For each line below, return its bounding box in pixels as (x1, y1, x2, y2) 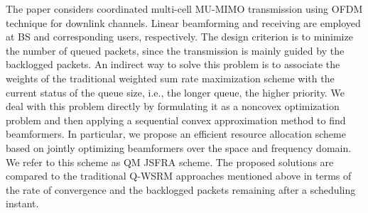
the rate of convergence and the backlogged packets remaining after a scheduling (6, 182, 356, 197)
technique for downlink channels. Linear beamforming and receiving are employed (6, 15, 361, 30)
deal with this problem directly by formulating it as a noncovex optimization (6, 99, 340, 114)
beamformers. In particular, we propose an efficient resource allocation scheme (6, 126, 346, 141)
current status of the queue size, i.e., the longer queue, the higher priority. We (6, 84, 345, 99)
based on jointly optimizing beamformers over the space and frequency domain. (6, 140, 352, 155)
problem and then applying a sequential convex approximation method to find (6, 112, 346, 127)
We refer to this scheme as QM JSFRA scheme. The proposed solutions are (6, 154, 334, 169)
